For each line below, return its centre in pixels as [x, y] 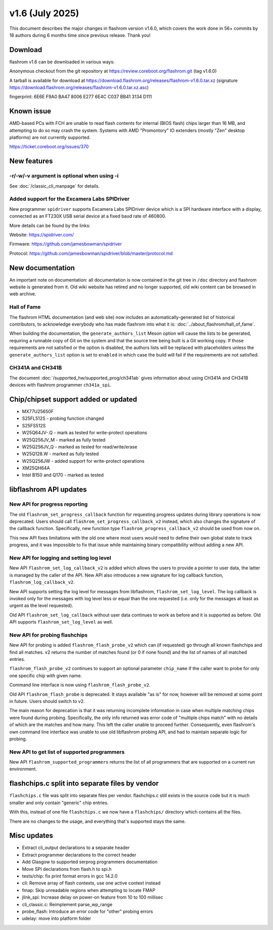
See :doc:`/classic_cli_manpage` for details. [55, 186]
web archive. [23, 294]
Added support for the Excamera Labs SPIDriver [70, 199]
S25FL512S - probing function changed [63, 418]
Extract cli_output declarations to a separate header [76, 848]
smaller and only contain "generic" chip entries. [59, 803]
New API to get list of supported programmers [67, 752]
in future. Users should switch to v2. [47, 701]
